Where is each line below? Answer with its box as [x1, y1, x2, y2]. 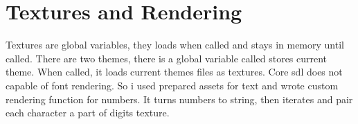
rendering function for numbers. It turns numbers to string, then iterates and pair [6, 91, 353, 106]
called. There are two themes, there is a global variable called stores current [6, 51, 328, 65]
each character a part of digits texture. [6, 105, 170, 120]
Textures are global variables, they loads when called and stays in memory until [6, 37, 344, 52]
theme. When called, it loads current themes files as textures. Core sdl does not [6, 64, 343, 79]
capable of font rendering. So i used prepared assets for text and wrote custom [6, 78, 339, 92]
